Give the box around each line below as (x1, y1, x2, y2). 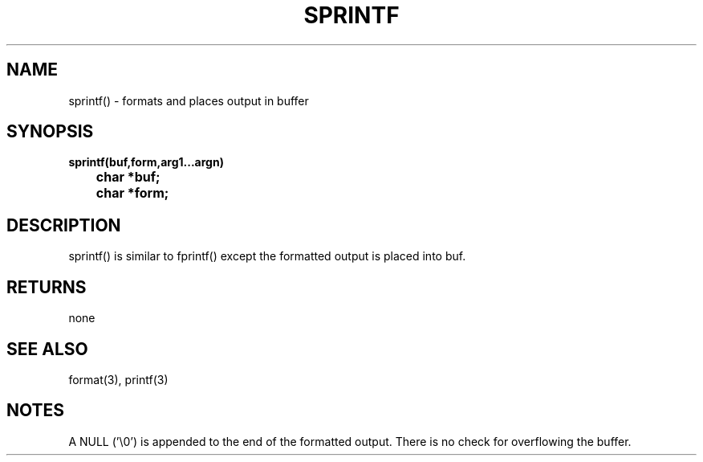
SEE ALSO (6, 338, 88, 359)
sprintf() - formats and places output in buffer (68, 93, 309, 108)
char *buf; (95, 169, 161, 186)
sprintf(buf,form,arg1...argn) (68, 155, 224, 170)
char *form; (95, 185, 169, 202)
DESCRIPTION (6, 215, 121, 235)
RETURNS (6, 276, 87, 297)
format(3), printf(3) (68, 372, 169, 386)
